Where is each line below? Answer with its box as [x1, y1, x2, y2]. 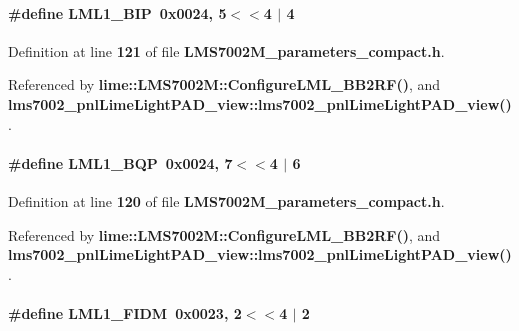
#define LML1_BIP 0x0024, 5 [8, 2, 227, 23]
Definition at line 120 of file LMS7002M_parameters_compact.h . [8, 190, 445, 211]
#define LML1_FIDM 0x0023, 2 [8, 302, 242, 323]
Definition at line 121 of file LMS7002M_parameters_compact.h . [8, 40, 445, 61]
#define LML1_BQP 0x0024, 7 [8, 152, 233, 173]
